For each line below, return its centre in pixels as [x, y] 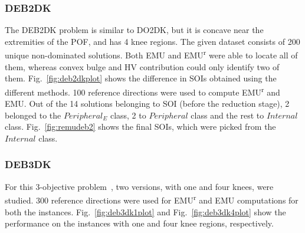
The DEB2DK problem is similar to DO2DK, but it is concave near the [134, 30]
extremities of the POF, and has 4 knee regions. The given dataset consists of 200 [152, 41]
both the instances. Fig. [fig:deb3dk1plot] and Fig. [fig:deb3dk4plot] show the [145, 211]
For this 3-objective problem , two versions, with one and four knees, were [139, 186]
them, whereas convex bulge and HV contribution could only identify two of [142, 66]
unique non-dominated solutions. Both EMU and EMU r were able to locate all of [151, 54]
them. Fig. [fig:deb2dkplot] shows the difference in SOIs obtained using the [141, 78]
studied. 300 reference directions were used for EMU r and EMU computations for [152, 199]
